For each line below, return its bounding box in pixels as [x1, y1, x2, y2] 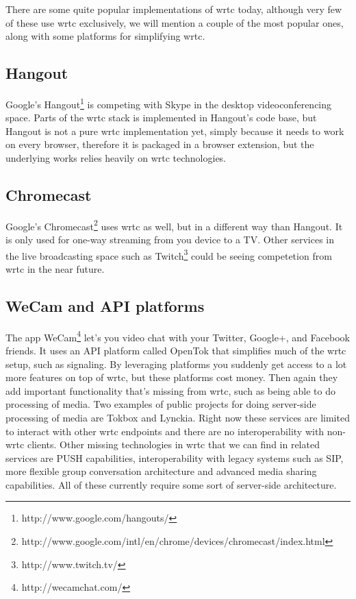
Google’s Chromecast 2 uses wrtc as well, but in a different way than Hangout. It [5, 217, 343, 233]
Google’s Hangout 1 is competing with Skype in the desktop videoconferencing [5, 95, 332, 111]
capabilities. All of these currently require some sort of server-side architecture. [5, 477, 337, 491]
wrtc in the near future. [5, 261, 105, 276]
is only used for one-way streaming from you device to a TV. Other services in [5, 232, 335, 247]
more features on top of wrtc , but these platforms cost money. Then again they [5, 370, 338, 384]
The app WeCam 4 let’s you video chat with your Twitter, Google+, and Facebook [5, 328, 350, 344]
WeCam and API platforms [5, 295, 205, 316]
